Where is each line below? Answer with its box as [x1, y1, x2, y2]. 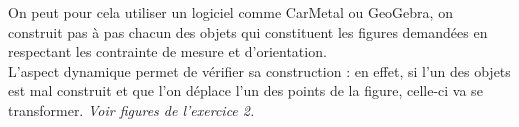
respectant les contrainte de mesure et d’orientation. [8, 41, 327, 62]
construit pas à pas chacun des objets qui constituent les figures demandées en [8, 21, 488, 42]
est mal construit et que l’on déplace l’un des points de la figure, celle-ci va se [8, 80, 483, 101]
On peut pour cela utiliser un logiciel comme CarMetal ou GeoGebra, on [8, 2, 453, 22]
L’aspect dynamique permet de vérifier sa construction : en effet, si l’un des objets [8, 60, 511, 81]
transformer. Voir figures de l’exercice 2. [8, 99, 255, 120]
